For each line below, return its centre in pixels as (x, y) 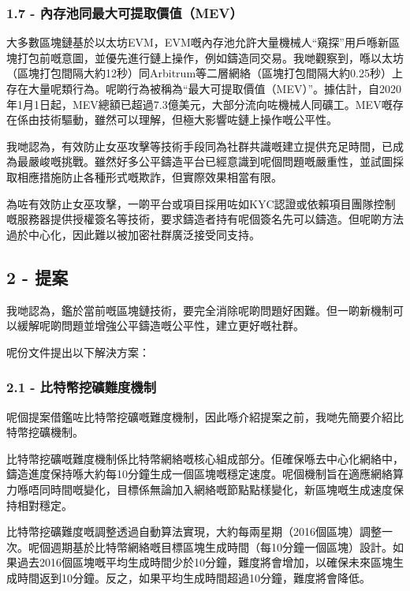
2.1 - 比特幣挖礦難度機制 (82, 387)
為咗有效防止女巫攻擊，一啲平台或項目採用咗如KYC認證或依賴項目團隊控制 (201, 203)
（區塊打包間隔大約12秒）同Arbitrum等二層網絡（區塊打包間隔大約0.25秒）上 (205, 73)
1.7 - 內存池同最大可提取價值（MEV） (125, 12)
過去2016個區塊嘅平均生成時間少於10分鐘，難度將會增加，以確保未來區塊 (205, 562)
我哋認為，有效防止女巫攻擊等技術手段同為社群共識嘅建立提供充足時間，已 (199, 146)
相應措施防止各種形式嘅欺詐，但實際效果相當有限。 (149, 176)
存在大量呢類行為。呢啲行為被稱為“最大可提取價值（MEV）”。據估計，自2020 (204, 88)
